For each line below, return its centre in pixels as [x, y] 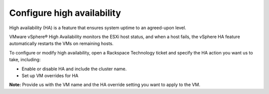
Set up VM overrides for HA [50, 75]
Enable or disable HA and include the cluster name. [74, 69]
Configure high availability [65, 13]
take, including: [25, 60]
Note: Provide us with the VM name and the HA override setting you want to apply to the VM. [105, 85]
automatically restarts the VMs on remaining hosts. [62, 44]
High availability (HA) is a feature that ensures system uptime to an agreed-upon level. [98, 28]
